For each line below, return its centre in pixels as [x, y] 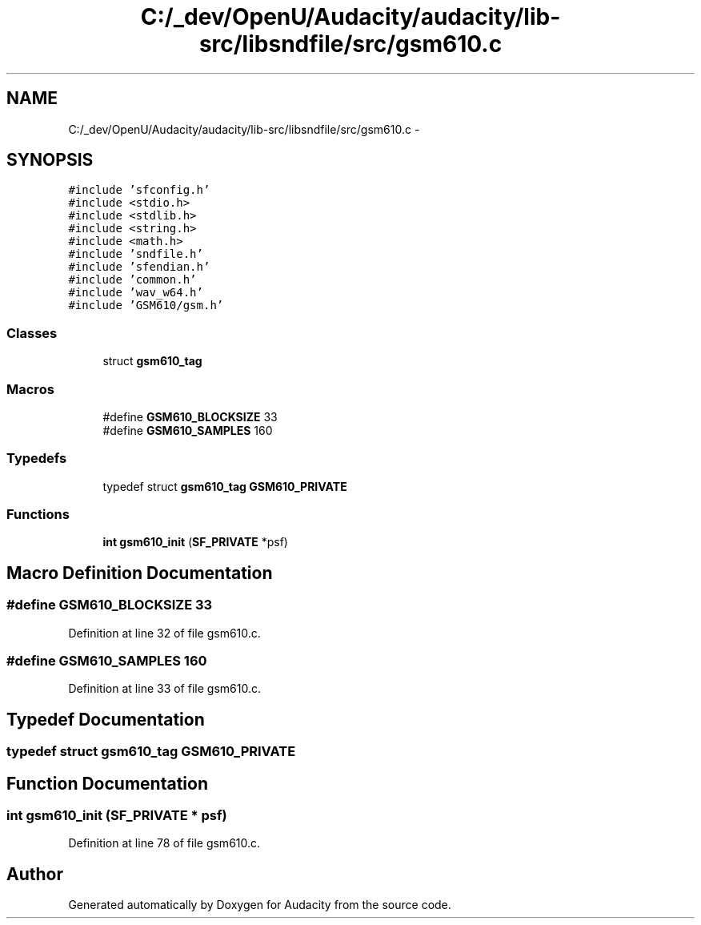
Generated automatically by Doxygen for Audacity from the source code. [260, 905]
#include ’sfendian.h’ [139, 267]
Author [35, 874]
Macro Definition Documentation [140, 573]
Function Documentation [107, 783]
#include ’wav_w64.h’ [136, 293]
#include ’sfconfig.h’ [139, 190]
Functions [38, 515]
